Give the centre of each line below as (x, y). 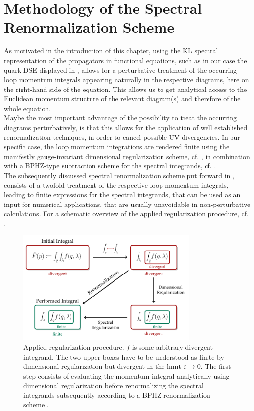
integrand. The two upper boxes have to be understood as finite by (124, 356)
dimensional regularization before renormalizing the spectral (114, 385)
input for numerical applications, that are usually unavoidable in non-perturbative (127, 204)
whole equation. (28, 108)
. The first (216, 366)
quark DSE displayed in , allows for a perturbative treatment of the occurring (121, 70)
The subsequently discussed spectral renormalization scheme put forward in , (119, 175)
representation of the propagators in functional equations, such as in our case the (126, 60)
